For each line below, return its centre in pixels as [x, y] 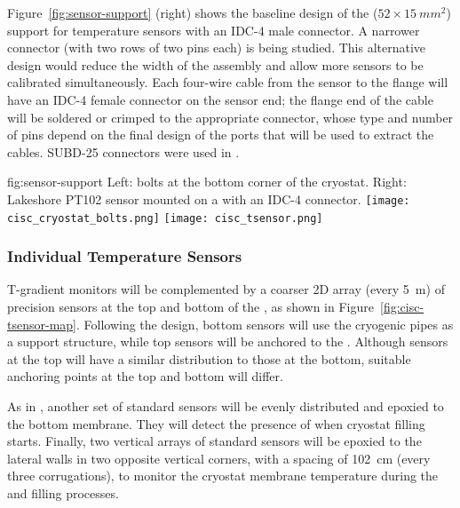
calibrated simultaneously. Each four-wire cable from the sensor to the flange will [228, 82]
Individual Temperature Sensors [125, 256]
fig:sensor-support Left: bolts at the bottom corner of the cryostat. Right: [207, 182]
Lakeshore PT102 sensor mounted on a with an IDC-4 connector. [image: [209, 198]
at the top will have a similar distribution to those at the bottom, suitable [209, 358]
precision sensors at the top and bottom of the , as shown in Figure [190, 307]
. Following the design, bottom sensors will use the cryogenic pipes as [265, 324]
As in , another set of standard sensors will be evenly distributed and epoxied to [226, 406]
